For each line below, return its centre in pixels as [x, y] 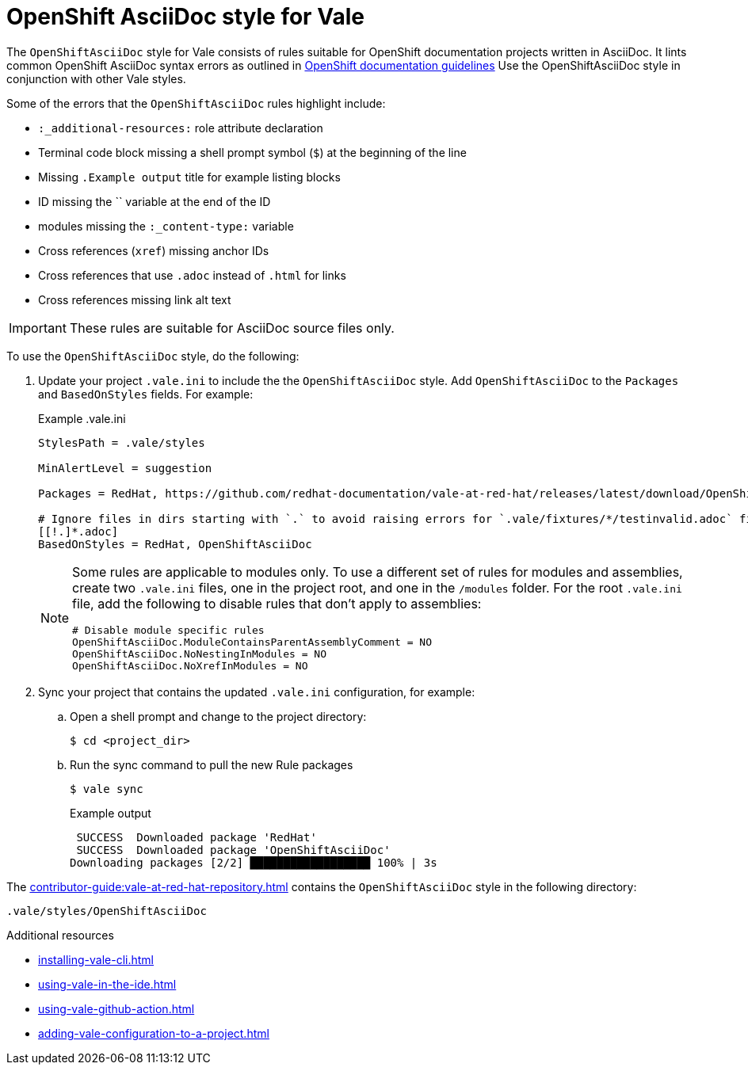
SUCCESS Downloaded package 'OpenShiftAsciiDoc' [233, 850]
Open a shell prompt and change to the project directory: [218, 716]
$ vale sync [107, 789]
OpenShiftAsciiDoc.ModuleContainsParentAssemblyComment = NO [252, 642]
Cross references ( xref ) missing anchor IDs [154, 250]
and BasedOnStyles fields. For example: [146, 394]
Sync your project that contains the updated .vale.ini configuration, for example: [257, 692]
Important [38, 328]
